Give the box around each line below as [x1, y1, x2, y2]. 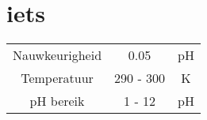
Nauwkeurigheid [13, 46, 102, 65]
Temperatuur [21, 69, 94, 88]
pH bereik [29, 92, 85, 111]
